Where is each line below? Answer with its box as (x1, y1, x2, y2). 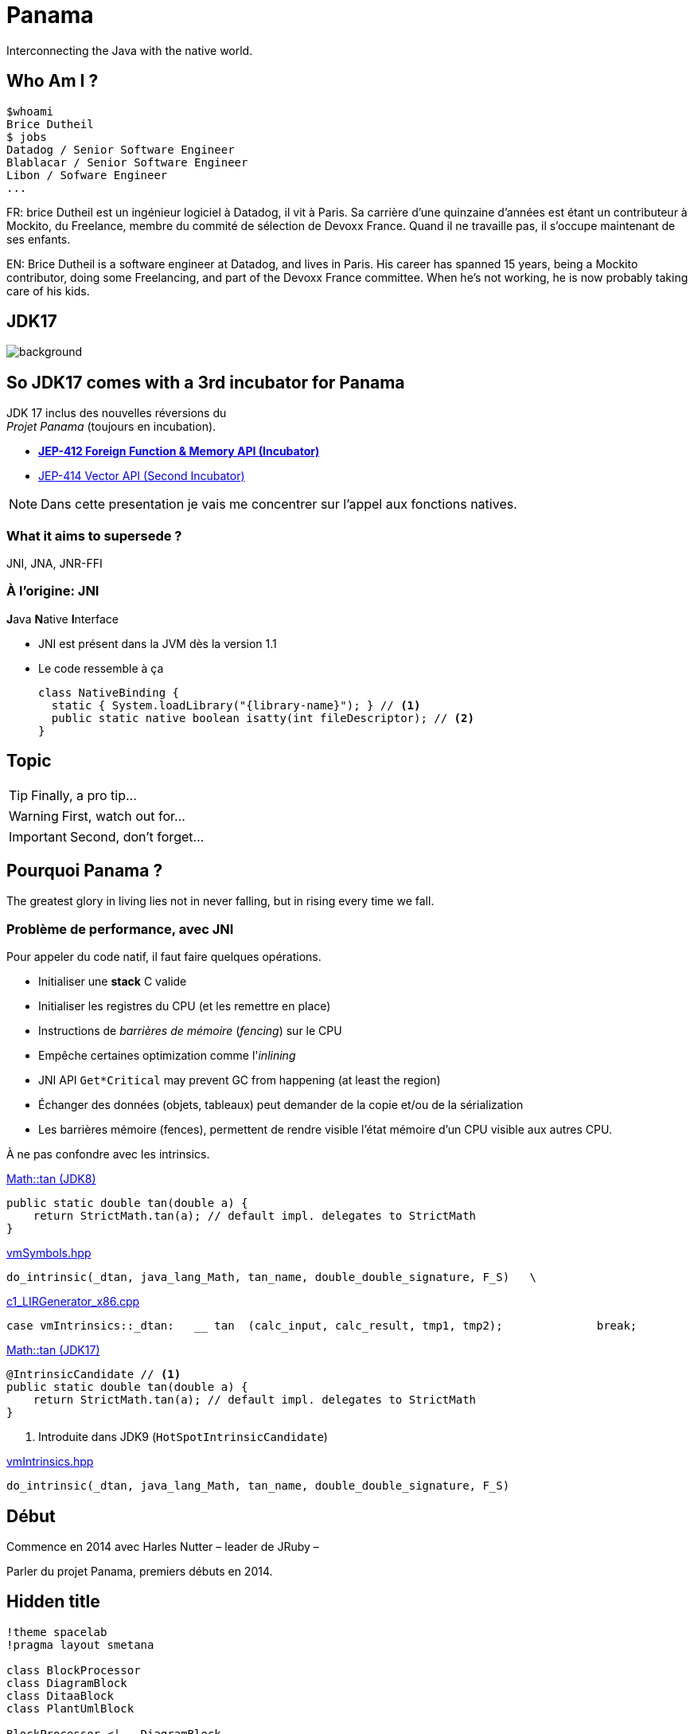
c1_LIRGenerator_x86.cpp (6, 1295, 140, 1309)
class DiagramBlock (6, 1676, 127, 1689)
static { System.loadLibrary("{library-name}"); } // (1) (51, 698, 421, 712)
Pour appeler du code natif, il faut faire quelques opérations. (6, 950, 322, 964)
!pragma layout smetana (6, 1638, 154, 1651)
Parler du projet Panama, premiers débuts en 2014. (6, 1564, 273, 1579)
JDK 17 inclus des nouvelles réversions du (6, 406, 227, 420)
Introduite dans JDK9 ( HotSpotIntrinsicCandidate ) (38, 1430, 328, 1444)
